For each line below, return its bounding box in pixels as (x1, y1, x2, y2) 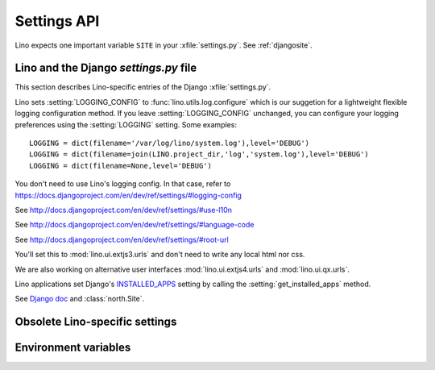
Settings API (14, 12, 100, 30)
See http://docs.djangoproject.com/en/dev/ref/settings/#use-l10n (14, 205, 233, 214)
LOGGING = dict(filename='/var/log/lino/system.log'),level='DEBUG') (29, 139, 310, 148)
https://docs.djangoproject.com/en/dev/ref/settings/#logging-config (14, 190, 242, 200)
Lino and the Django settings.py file (14, 61, 197, 75)
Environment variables (14, 341, 131, 355)
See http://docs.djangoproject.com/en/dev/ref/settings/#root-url (14, 235, 229, 244)
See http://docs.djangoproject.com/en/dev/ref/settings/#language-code (14, 220, 255, 230)
